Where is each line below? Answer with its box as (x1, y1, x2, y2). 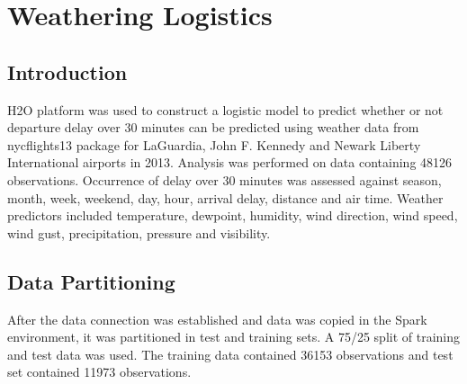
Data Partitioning (7, 267, 175, 295)
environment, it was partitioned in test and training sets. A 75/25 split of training (7, 327, 461, 346)
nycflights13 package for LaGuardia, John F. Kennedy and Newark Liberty (7, 135, 421, 154)
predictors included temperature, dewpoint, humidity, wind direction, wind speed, (7, 206, 458, 225)
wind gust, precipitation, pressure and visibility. (7, 223, 271, 242)
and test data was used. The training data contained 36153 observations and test (7, 344, 454, 363)
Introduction (7, 58, 128, 85)
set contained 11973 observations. (7, 362, 192, 381)
